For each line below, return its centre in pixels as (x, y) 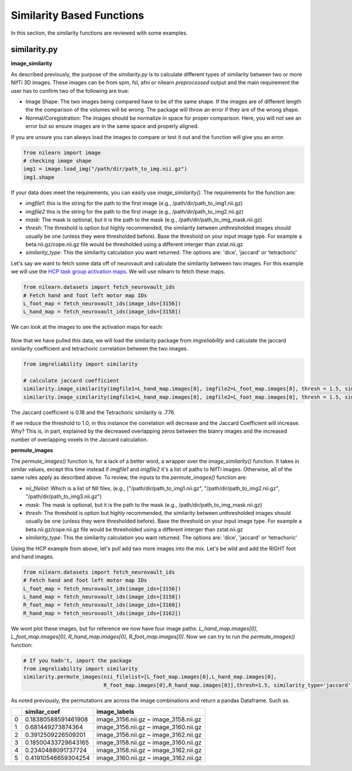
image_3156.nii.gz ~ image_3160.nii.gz (149, 727)
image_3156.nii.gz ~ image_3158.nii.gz (149, 719)
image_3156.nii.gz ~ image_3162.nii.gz (149, 735)
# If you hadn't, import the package (77, 660)
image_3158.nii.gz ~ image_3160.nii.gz (149, 743)
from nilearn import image (62, 152)
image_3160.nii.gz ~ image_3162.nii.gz (149, 758)
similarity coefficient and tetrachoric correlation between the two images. (99, 349)
